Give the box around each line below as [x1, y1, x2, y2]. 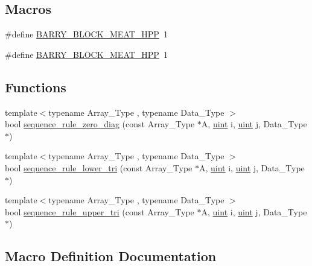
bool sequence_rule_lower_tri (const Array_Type [5, 161, 193, 174]
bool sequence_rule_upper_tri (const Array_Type [5, 205, 194, 218]
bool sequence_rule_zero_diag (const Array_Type [5, 118, 195, 130]
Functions [5, 77, 66, 96]
